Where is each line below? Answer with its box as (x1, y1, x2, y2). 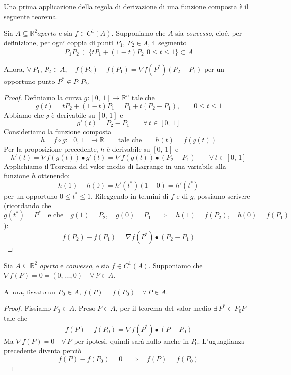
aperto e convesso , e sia (39, 260, 110, 270)
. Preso (74, 303, 96, 313)
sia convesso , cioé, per (175, 28, 242, 38)
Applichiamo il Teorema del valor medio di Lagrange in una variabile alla (4, 161, 226, 171)
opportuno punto (4, 76, 55, 86)
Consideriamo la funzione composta (4, 126, 112, 137)
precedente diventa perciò (4, 345, 82, 356)
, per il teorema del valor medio (115, 303, 211, 313)
